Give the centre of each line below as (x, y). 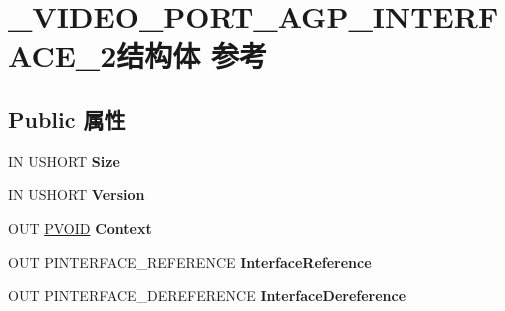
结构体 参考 (192, 55)
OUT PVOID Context (80, 227)
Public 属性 (67, 118)
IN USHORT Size (64, 160)
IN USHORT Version (76, 194)
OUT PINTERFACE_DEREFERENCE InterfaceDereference (207, 295)
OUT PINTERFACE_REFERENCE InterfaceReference (190, 261)
